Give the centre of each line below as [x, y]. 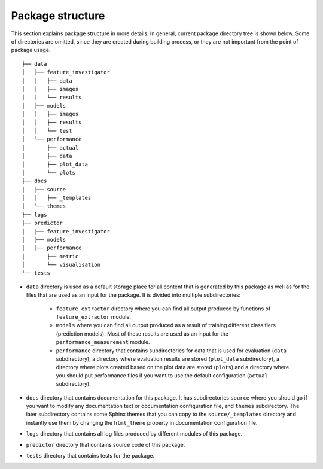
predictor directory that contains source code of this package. [106, 444]
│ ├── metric [50, 256]
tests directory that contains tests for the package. [90, 455]
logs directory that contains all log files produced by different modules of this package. [134, 434]
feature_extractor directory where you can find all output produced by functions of [163, 309]
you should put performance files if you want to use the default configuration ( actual [162, 375]
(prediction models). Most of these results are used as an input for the [142, 334]
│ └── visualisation [61, 265]
